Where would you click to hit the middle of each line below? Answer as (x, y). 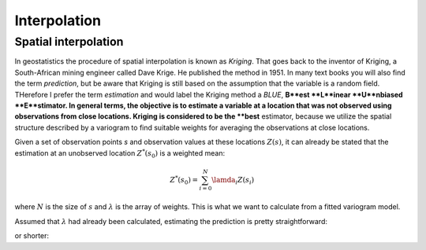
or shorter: (32, 236)
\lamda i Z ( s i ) (233, 181)
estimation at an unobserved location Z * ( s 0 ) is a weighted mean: (120, 153)
